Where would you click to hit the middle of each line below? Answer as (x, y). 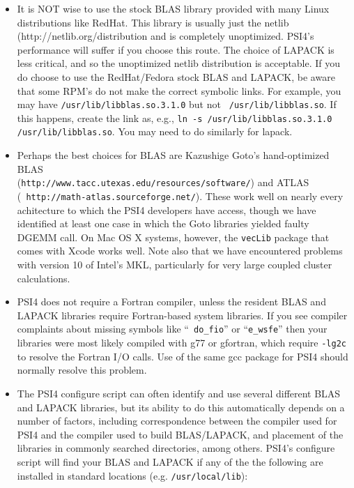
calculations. (44, 278)
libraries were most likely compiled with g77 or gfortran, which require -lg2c (182, 343)
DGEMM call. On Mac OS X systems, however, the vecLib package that (173, 237)
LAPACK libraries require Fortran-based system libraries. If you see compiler (182, 315)
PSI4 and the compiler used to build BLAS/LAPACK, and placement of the (180, 434)
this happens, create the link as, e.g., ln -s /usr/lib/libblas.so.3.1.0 (175, 117)
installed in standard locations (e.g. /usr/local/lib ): (132, 475)
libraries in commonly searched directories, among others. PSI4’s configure (176, 448)
